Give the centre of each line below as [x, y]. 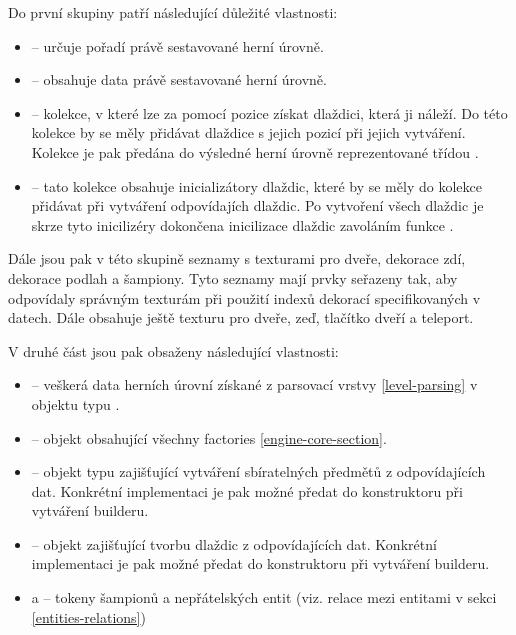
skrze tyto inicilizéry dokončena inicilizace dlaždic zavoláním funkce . [242, 224]
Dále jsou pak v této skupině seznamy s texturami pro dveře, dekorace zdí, [237, 258]
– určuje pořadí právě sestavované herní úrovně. [177, 45]
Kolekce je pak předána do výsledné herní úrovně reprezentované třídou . [255, 151]
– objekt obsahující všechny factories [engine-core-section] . [209, 437]
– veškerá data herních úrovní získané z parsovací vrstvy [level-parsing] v [254, 384]
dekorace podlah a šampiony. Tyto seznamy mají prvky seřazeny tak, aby [233, 277]
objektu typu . [75, 403]
